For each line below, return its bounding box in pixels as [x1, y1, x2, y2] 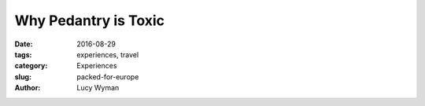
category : [14, 61, 48, 71]
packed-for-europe [76, 71, 139, 82]
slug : [14, 71, 31, 82]
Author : [14, 83, 41, 93]
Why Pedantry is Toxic [14, 12, 165, 29]
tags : [14, 49, 32, 59]
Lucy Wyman [76, 83, 120, 93]
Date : [14, 39, 33, 49]
